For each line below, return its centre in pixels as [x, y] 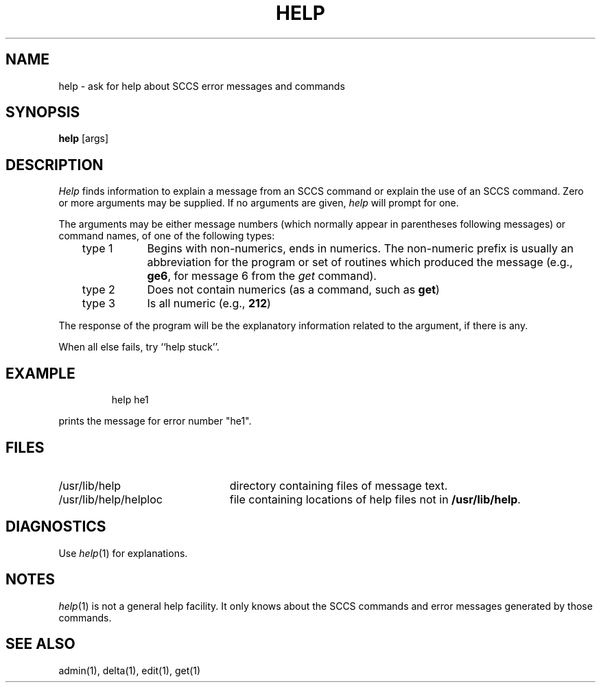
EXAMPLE [40, 373]
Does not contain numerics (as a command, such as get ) [293, 290]
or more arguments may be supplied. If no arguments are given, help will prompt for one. [259, 203]
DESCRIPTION [55, 165]
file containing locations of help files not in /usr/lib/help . [375, 499]
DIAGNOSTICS [56, 527]
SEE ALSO [40, 644]
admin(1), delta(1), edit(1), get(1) [130, 670]
